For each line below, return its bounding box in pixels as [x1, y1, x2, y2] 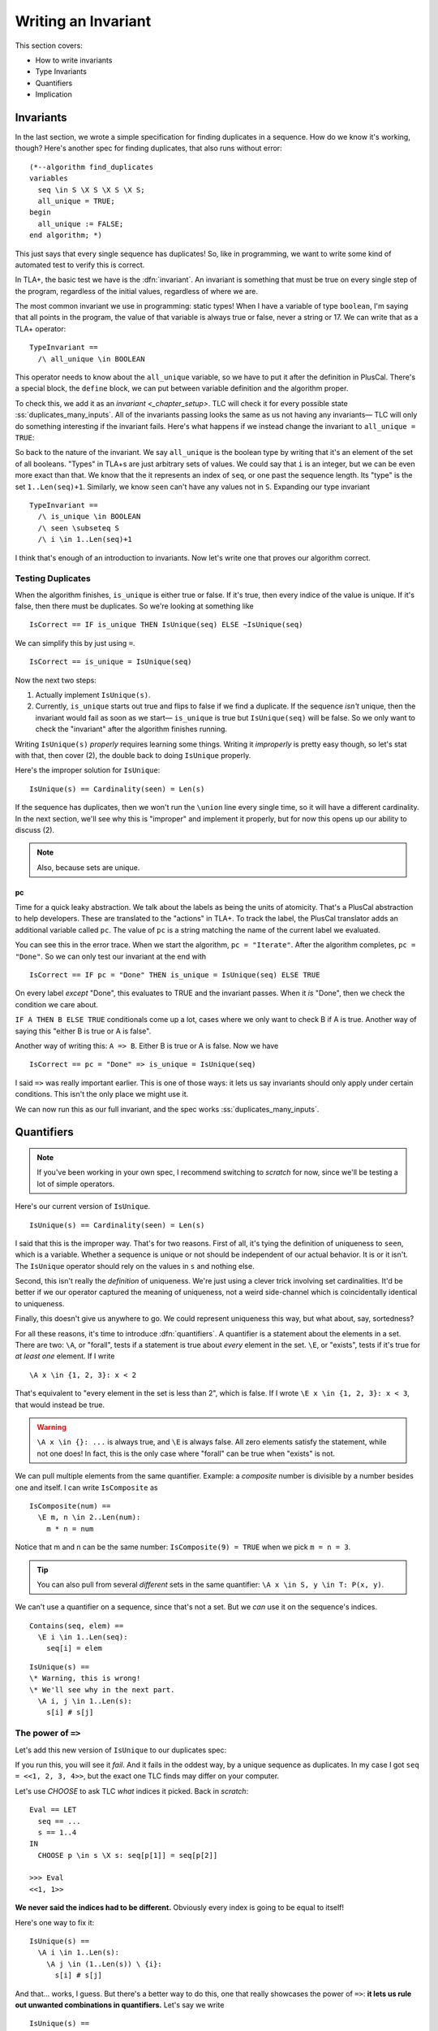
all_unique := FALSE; [37, 219, 124, 228]
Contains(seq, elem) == [29, 1621, 124, 1630]
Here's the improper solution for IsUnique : [15, 765, 161, 775]
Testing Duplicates [15, 573, 91, 584]
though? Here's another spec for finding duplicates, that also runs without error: [15, 143, 283, 154]
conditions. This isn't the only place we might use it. [15, 1089, 189, 1099]
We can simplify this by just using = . [15, 638, 135, 647]
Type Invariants [35, 67, 87, 76]
